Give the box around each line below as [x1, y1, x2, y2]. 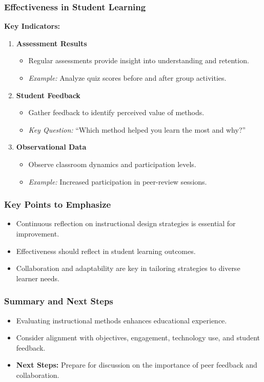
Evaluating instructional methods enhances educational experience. [16, 315, 227, 325]
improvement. [16, 228, 59, 239]
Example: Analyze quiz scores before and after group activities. [28, 72, 227, 83]
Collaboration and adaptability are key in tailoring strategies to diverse [16, 263, 240, 274]
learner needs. [16, 272, 59, 283]
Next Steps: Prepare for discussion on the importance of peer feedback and [16, 359, 257, 370]
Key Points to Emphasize [4, 198, 111, 211]
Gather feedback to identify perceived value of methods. [28, 107, 205, 118]
